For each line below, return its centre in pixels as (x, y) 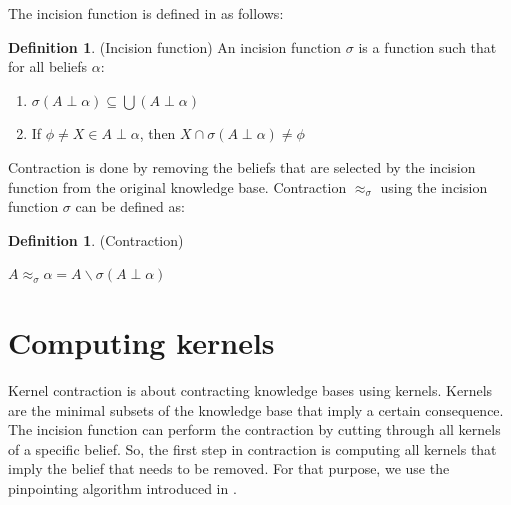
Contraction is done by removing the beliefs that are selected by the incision (242, 166)
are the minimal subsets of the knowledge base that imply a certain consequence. (256, 409)
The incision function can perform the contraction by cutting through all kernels (254, 429)
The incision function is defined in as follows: (146, 13)
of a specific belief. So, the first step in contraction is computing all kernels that (252, 448)
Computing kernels (141, 342)
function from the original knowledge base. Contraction (177, 186)
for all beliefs (48, 66)
